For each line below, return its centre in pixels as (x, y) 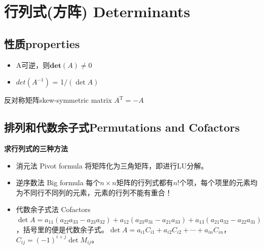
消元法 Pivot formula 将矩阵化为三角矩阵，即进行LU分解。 (112, 165)
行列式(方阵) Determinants (97, 11)
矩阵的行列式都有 (145, 182)
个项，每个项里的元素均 (218, 182)
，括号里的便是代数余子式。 (62, 229)
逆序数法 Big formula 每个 (58, 182)
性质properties (42, 43)
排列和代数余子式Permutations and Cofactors (122, 127)
